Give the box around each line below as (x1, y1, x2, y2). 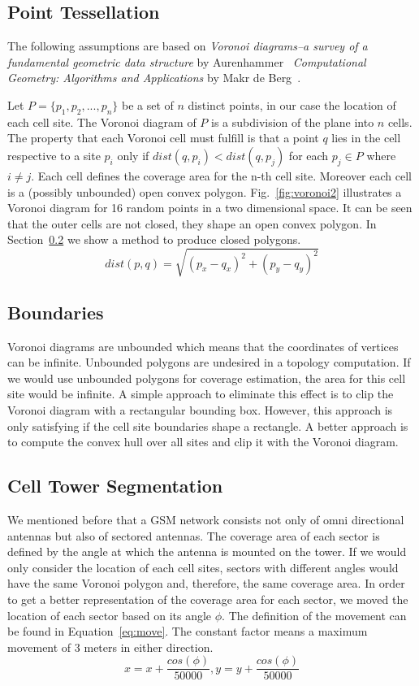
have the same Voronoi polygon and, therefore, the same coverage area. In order (7, 575, 405, 592)
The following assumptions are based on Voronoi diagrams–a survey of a (7, 37, 368, 54)
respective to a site (7, 146, 101, 163)
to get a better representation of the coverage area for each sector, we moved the (7, 591, 408, 608)
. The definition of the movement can (222, 606, 407, 623)
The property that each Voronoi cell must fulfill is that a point (7, 129, 319, 146)
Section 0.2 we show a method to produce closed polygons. (7, 231, 301, 248)
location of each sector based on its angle (7, 606, 212, 623)
